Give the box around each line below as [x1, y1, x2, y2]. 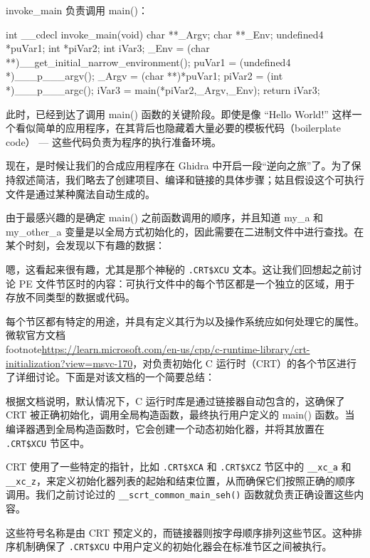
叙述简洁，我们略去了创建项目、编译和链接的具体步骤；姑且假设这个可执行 [15, 172, 364, 186]
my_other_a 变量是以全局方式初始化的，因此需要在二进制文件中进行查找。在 [6, 223, 364, 238]
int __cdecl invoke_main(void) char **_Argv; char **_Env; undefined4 [6, 26, 324, 41]
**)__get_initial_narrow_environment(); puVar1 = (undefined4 [6, 54, 291, 69]
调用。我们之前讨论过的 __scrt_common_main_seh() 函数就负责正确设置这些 [6, 487, 354, 502]
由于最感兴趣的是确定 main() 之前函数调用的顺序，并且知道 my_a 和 [6, 210, 324, 225]
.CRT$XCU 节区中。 [6, 435, 90, 450]
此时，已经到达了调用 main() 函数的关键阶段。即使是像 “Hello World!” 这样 [6, 106, 352, 121]
